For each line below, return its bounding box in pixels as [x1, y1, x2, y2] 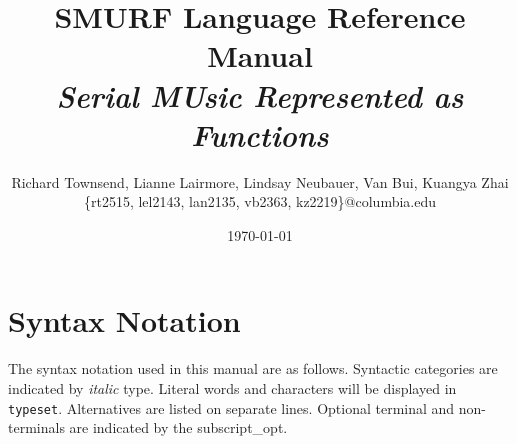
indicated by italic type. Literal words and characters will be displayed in [8, 378, 457, 398]
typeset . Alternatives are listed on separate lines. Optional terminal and [8, 397, 455, 418]
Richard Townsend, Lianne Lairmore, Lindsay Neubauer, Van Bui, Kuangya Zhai [11, 171, 509, 192]
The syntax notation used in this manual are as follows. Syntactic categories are [8, 358, 498, 379]
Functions [191, 113, 329, 155]
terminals [8, 417, 65, 438]
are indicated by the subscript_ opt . [69, 417, 288, 438]
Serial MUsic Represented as [56, 74, 464, 116]
